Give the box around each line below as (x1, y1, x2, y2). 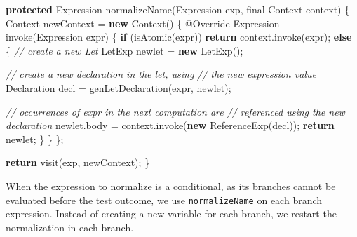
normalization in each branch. (6, 219, 134, 234)
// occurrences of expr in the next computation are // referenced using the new (6, 104, 345, 118)
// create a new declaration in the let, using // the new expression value (6, 67, 316, 81)
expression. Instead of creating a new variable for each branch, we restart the (6, 206, 337, 221)
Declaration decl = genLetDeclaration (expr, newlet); (6, 80, 231, 95)
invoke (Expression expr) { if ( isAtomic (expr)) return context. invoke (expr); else (6, 29, 352, 44)
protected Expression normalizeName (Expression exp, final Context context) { (6, 2, 350, 16)
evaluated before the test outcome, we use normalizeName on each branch (6, 192, 323, 207)
